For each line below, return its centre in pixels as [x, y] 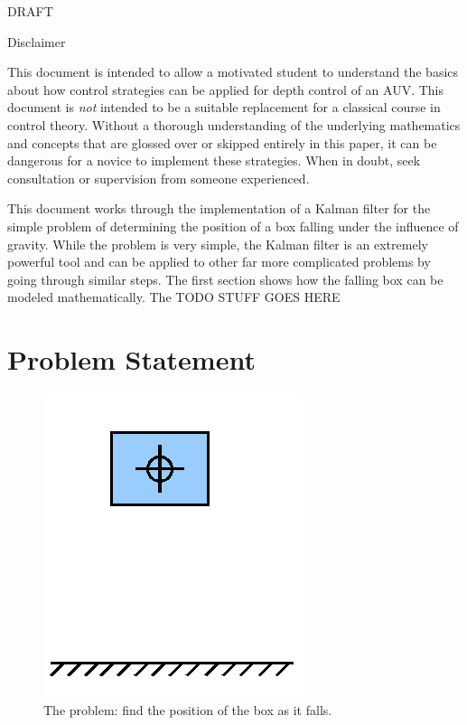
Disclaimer [37, 41]
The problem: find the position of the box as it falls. [188, 709]
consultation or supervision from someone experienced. [159, 178]
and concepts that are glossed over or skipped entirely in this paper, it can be [222, 142]
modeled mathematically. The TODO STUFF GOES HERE [174, 297]
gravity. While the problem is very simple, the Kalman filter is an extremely [218, 244]
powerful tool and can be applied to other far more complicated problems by [219, 262]
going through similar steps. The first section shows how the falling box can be [225, 279]
